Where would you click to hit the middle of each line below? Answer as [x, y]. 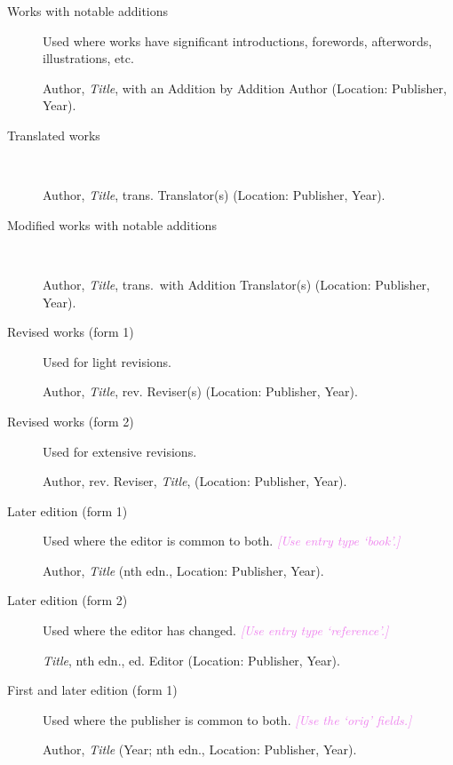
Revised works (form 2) [71, 421]
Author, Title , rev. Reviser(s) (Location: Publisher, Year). [200, 391]
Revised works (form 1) [71, 332]
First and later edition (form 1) [92, 690]
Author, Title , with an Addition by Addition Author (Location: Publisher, [245, 88]
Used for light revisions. [107, 361]
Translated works [54, 135]
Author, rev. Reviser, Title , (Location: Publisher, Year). [195, 481]
